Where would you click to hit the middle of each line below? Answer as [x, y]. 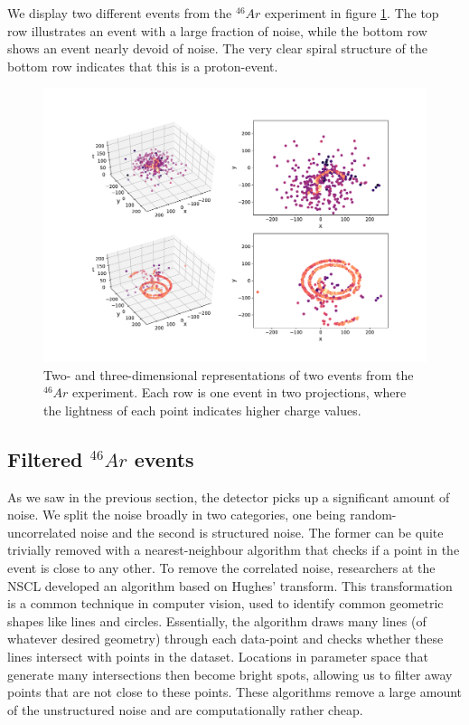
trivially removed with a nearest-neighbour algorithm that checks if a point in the [234, 550]
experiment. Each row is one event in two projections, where [239, 392]
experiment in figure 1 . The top [352, 13]
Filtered [45, 458]
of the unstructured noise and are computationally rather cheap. [185, 709]
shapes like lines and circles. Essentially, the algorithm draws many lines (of [217, 620]
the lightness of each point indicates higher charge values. [202, 410]
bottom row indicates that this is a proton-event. [143, 66]
